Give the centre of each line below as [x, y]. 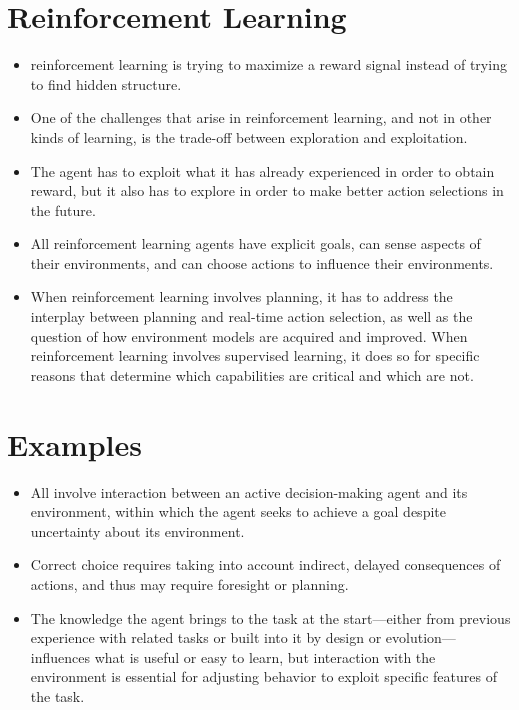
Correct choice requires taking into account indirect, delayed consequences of [265, 564]
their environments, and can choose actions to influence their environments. [262, 262]
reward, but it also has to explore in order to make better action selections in [267, 190]
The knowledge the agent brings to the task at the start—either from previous [270, 617]
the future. [63, 209]
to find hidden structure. [106, 83]
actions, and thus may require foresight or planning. [189, 583]
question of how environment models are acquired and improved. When [249, 335]
